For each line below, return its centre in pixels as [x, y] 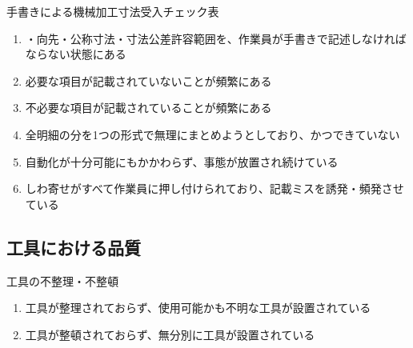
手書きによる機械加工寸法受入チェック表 [113, 11]
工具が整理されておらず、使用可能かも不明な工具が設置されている [198, 308]
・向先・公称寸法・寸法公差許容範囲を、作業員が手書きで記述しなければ [216, 38]
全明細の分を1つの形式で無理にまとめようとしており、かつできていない [213, 134]
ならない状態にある [76, 54]
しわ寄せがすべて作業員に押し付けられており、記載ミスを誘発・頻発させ [215, 188]
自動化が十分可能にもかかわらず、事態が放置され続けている [182, 161]
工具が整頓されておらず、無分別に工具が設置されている [170, 334]
